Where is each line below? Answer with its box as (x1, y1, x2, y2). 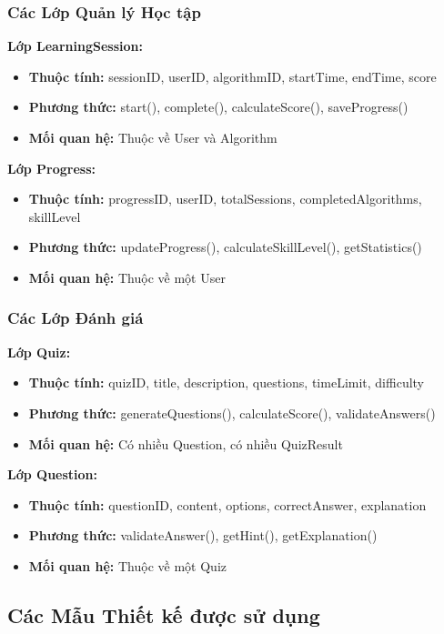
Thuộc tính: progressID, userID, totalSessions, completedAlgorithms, (28, 189, 422, 208)
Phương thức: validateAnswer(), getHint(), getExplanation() (28, 526, 378, 545)
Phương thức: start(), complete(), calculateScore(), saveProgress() (28, 97, 409, 116)
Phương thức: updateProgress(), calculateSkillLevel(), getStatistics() (28, 237, 422, 257)
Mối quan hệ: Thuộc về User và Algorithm (28, 128, 277, 146)
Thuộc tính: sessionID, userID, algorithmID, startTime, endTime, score (28, 66, 437, 86)
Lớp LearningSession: (7, 36, 143, 55)
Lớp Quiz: (7, 342, 71, 361)
